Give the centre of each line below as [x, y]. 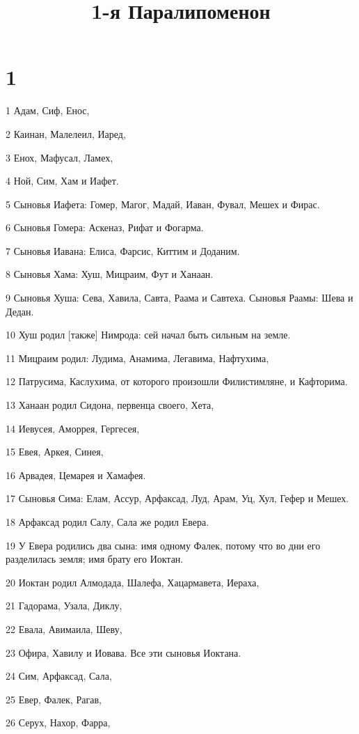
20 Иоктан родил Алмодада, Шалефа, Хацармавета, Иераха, [133, 582]
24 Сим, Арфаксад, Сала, [59, 676]
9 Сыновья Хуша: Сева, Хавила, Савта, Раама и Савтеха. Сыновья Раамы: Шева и [179, 298]
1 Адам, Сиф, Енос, [48, 110]
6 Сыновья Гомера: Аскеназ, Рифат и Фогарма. [105, 227]
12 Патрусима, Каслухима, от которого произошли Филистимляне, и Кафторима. [177, 381]
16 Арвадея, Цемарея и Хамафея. [76, 475]
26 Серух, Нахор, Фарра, [58, 723]
